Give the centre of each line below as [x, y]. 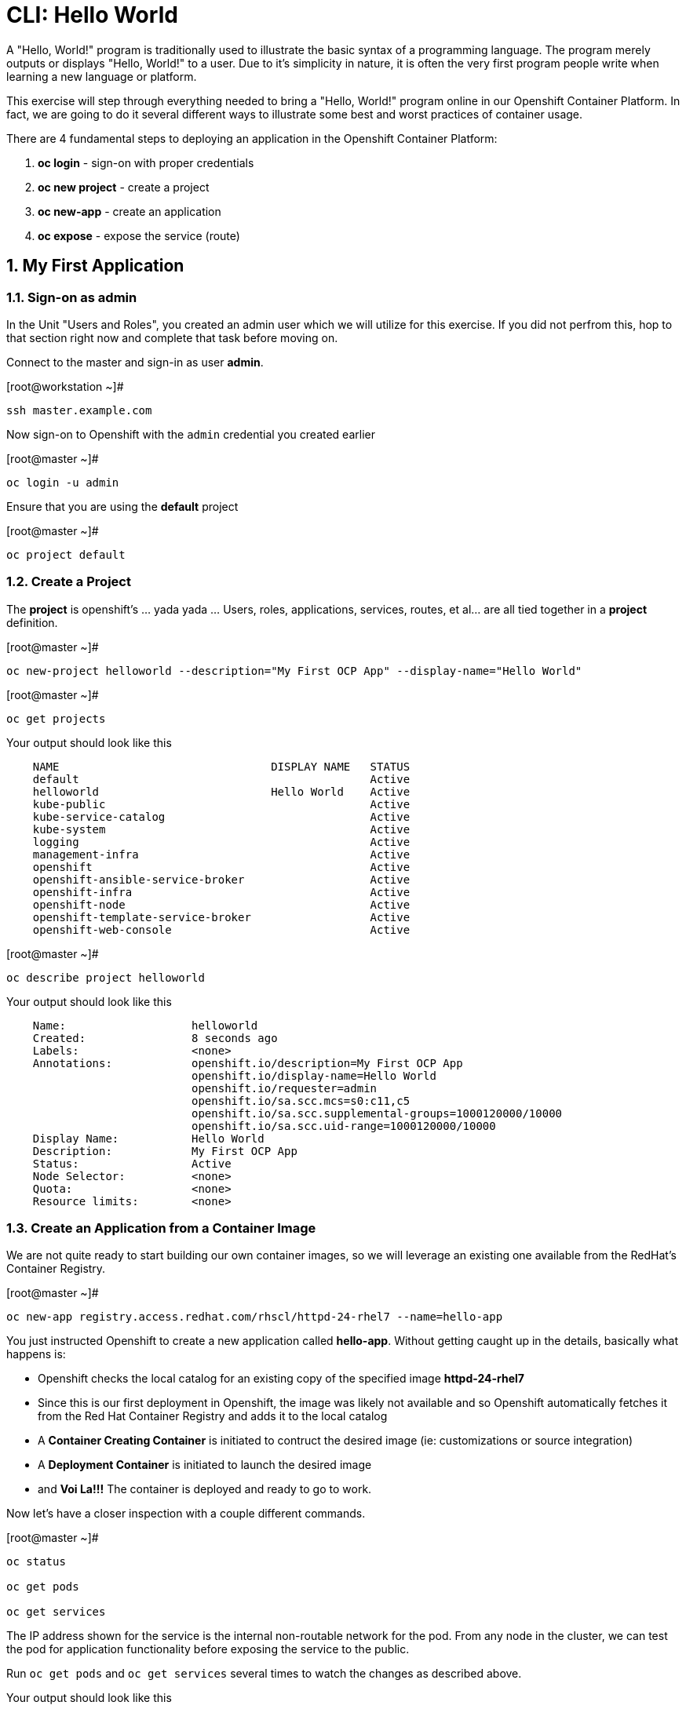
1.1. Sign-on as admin [72, 297]
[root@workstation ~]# [65, 386]
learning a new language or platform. [102, 76]
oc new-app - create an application [130, 211]
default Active [221, 779]
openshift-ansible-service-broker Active [221, 879]
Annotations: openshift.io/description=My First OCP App [248, 1063]
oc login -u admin [63, 482]
